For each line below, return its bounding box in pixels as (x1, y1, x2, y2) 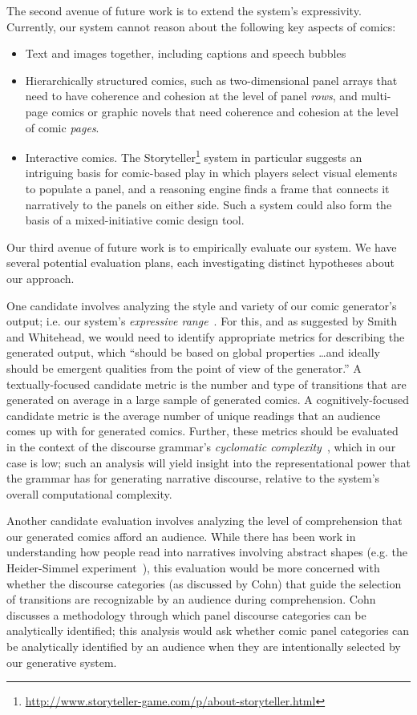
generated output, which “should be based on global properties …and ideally (6, 344, 380, 361)
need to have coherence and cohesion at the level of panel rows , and (25, 87, 358, 104)
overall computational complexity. (6, 485, 172, 502)
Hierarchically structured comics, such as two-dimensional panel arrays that (25, 71, 398, 88)
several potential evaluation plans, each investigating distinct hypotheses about (6, 254, 395, 271)
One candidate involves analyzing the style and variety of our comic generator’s (6, 297, 397, 313)
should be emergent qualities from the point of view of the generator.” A (6, 359, 362, 376)
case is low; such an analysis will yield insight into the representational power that (6, 454, 411, 471)
